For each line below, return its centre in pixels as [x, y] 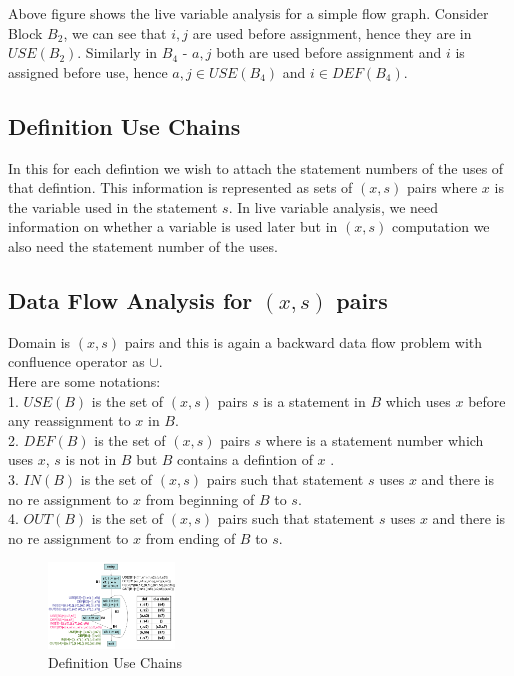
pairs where [442, 187]
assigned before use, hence [88, 71]
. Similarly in [117, 52]
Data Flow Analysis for [130, 299]
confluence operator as [76, 361]
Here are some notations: [84, 380]
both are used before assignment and [329, 52]
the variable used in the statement [113, 206]
